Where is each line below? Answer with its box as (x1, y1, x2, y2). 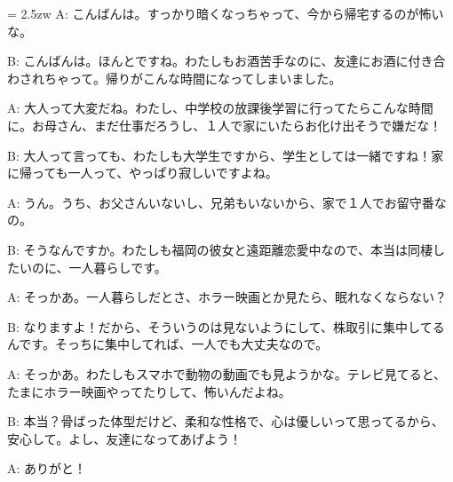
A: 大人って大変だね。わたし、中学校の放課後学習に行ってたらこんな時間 (7, 99, 433, 117)
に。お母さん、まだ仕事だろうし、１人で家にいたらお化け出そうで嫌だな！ (7, 115, 442, 134)
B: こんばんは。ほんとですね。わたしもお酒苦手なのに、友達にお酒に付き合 (7, 51, 446, 70)
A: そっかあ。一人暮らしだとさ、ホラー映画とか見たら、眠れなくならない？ (7, 288, 448, 306)
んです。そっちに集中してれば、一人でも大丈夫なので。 (7, 335, 328, 353)
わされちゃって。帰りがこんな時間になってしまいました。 (7, 68, 342, 87)
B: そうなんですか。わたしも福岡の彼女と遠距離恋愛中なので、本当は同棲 (7, 240, 433, 258)
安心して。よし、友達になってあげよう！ (7, 429, 242, 447)
